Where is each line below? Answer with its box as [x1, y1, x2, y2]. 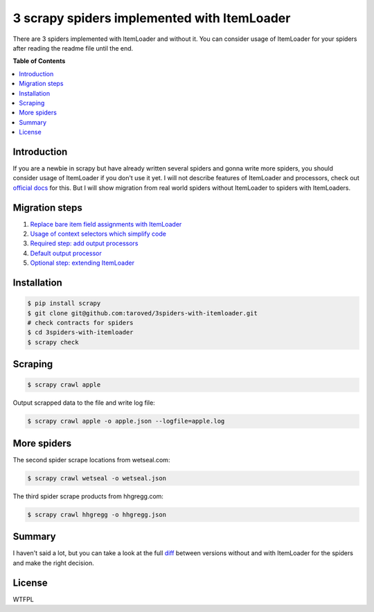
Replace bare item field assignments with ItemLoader [30, 220, 182, 228]
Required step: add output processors [30, 239, 139, 247]
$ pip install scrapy [27, 299, 101, 308]
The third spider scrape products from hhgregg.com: [12, 492, 164, 500]
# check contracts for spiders [27, 319, 134, 326]
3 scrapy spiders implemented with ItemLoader [12, 10, 291, 26]
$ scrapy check [27, 338, 79, 346]
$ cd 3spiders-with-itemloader [27, 329, 134, 336]
